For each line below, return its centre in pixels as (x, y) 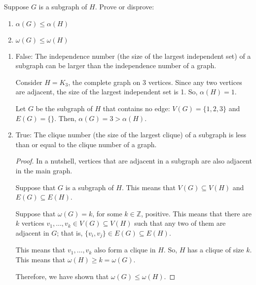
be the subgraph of (64, 108)
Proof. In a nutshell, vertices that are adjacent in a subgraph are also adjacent (134, 161)
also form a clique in (125, 250)
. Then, (65, 118)
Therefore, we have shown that (62, 276)
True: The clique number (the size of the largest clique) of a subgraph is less (131, 135)
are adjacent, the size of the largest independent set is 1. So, (107, 92)
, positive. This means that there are (196, 213)
